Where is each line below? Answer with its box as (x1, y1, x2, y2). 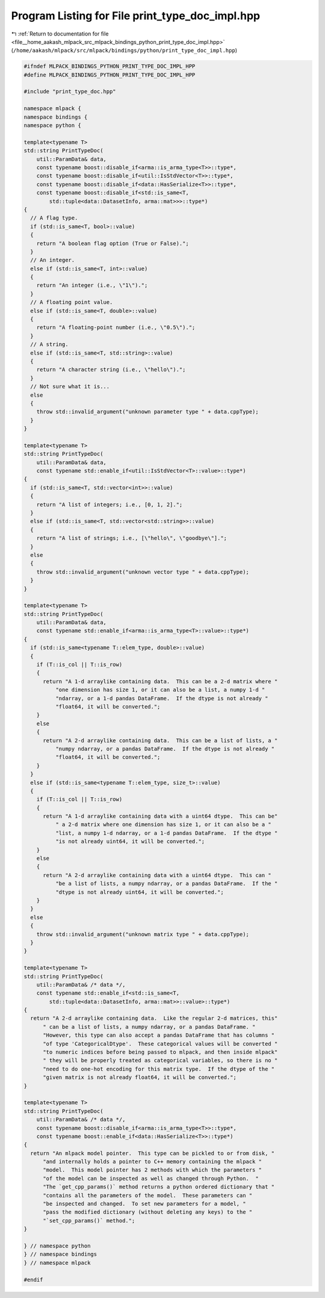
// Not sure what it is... (30, 383, 110, 390)
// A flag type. (30, 214, 78, 222)
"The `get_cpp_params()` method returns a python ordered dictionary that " (43, 1184, 275, 1190)
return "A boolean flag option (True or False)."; (36, 240, 189, 247)
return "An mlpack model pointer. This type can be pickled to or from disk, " (30, 1150, 275, 1157)
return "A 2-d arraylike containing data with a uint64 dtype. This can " (43, 872, 272, 878)
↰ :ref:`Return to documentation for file (11, 30, 109, 37)
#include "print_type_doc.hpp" (23, 88, 117, 95)
